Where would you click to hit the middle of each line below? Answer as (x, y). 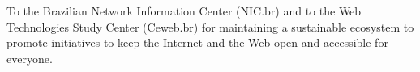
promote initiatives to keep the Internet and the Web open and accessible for (197, 42)
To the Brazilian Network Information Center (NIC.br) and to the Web (184, 11)
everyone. (30, 58)
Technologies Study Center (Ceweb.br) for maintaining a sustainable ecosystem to (210, 26)
